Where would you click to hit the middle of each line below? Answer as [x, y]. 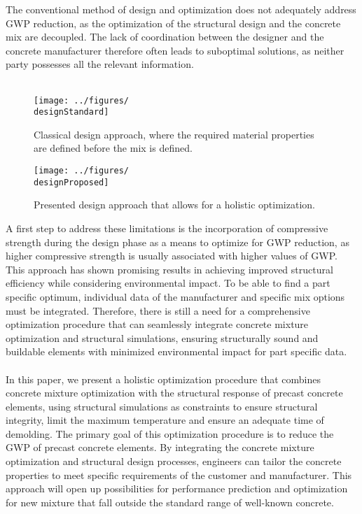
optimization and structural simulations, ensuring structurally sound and [162, 337]
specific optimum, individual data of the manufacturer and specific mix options [175, 296]
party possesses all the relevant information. [100, 64]
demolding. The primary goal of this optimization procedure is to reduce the [170, 433]
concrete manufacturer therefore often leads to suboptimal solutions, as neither [175, 50]
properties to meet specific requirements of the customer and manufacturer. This [179, 474]
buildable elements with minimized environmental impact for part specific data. [176, 351]
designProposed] [71, 182]
